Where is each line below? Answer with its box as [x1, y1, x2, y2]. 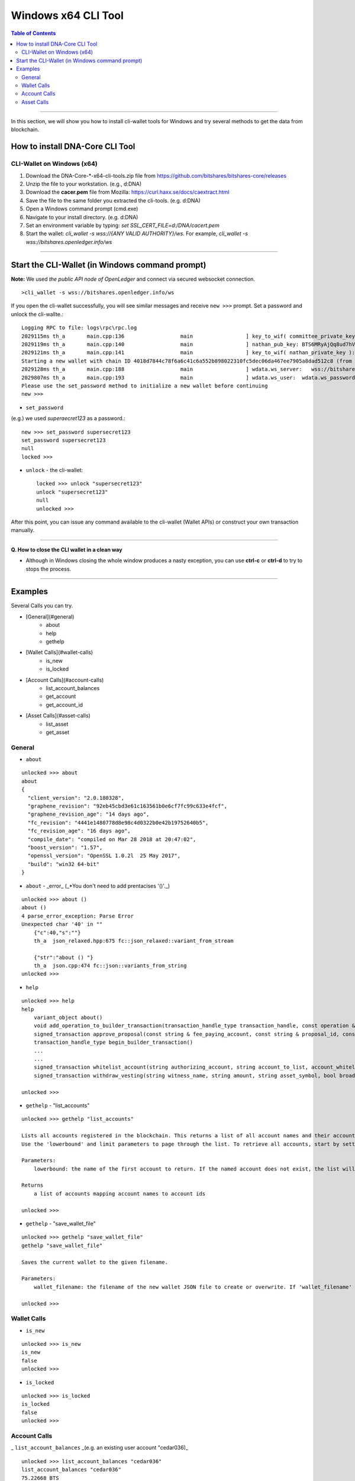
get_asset [46, 729, 70, 736]
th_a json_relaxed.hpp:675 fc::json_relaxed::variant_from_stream [33, 937, 234, 944]
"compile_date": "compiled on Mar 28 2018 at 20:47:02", [27, 836, 196, 842]
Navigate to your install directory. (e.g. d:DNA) [25, 213, 138, 220]
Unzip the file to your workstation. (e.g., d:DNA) [25, 181, 142, 187]
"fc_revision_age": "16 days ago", [27, 828, 131, 835]
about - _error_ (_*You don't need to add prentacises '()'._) [25, 882, 170, 889]
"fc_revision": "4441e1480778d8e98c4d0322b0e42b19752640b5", [27, 819, 209, 826]
